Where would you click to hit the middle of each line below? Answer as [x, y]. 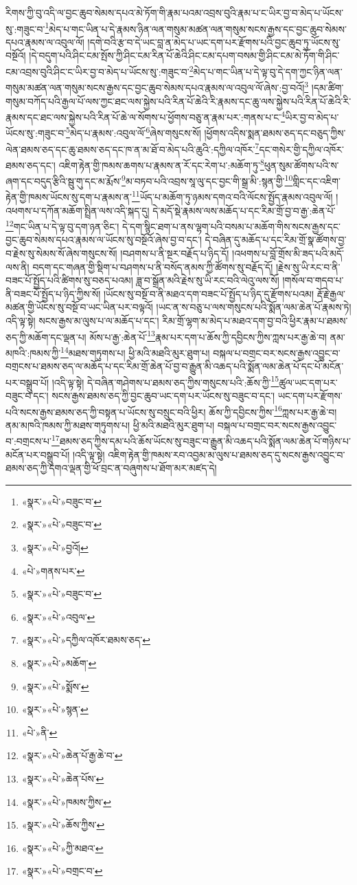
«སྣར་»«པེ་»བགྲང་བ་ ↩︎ [62, 871]
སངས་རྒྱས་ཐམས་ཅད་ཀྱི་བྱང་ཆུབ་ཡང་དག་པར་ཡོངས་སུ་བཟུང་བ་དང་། [163, 395]
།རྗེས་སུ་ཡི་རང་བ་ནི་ [308, 266]
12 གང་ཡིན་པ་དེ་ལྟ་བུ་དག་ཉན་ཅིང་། [62, 225]
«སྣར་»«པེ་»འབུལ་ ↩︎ [58, 616]
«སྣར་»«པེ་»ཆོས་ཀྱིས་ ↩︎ [63, 825]
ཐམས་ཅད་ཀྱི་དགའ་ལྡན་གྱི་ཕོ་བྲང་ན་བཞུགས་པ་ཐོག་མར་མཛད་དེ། [111, 468]
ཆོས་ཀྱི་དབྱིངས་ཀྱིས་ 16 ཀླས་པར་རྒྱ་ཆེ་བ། [273, 411]
